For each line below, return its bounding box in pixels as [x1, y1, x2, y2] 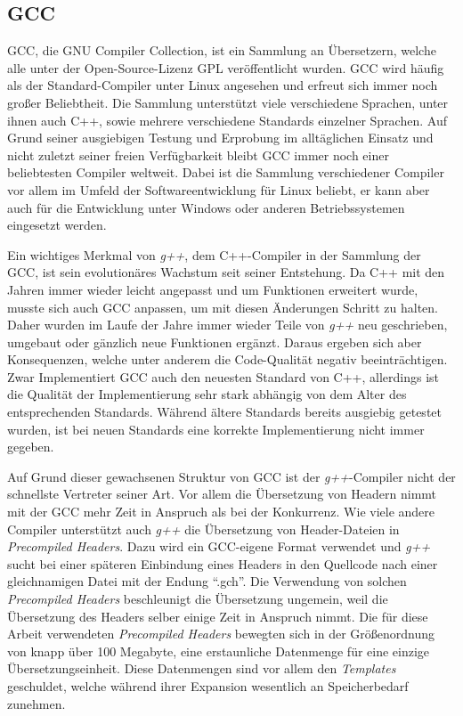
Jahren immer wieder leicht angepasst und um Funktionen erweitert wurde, [7, 280, 418, 298]
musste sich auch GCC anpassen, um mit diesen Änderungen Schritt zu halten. [7, 297, 439, 316]
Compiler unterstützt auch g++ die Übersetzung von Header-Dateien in [7, 519, 400, 538]
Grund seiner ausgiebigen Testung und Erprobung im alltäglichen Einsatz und [7, 128, 434, 147]
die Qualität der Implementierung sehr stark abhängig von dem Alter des [7, 385, 407, 403]
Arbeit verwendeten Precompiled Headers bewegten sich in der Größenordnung [7, 624, 435, 643]
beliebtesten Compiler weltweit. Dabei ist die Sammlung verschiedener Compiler [7, 163, 444, 182]
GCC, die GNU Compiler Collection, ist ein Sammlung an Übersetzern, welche [7, 41, 436, 60]
